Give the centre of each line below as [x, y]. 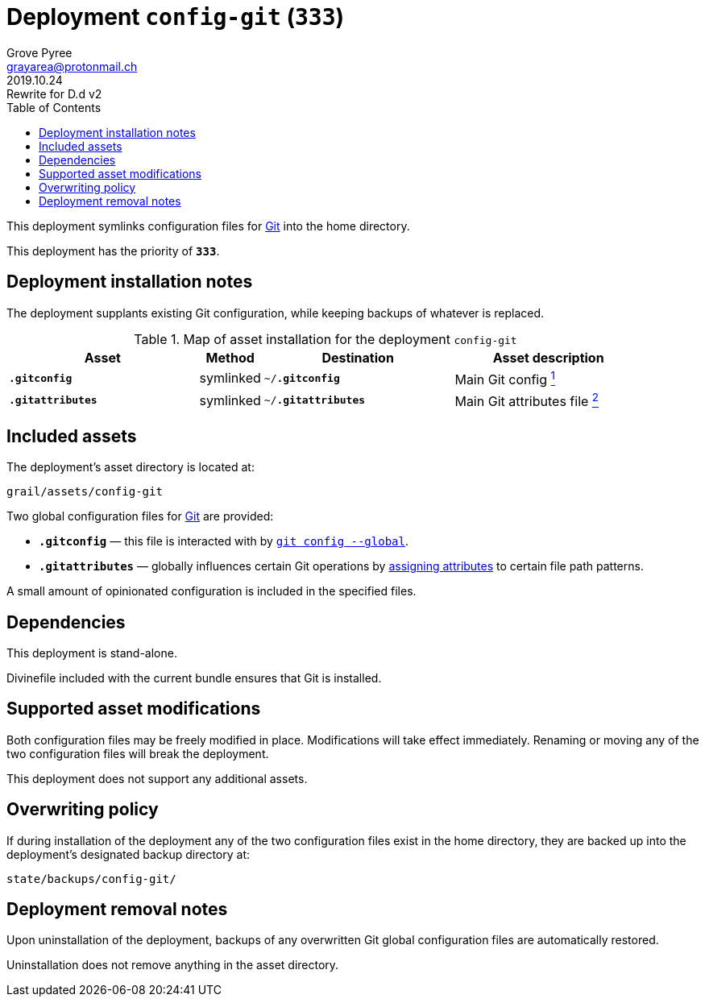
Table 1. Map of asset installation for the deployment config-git [326, 339]
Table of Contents [54, 107]
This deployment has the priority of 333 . [113, 251]
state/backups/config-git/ [91, 879]
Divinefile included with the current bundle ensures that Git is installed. [194, 678]
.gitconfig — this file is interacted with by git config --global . [224, 541]
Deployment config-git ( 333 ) [176, 17]
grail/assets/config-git [85, 492]
